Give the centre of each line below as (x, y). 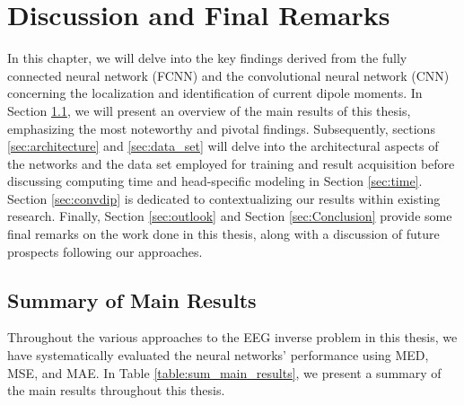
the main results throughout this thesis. (116, 390)
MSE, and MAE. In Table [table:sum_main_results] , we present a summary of (224, 372)
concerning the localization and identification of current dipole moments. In (215, 93)
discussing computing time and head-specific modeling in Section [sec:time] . (215, 181)
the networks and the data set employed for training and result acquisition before (231, 163)
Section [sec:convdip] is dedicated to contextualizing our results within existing (224, 198)
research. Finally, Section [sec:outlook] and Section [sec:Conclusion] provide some (230, 216)
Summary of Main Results (132, 299)
